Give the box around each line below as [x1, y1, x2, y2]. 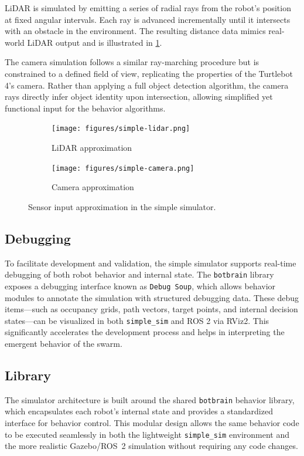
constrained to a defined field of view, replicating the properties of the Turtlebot [5, 67, 293, 79]
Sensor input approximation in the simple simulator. [28, 200, 216, 212]
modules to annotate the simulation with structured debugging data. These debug [5, 291, 299, 303]
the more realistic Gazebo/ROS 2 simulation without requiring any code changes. [5, 440, 298, 452]
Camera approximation [52, 181, 134, 193]
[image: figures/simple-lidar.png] [52, 124, 190, 133]
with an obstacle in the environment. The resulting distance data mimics [5, 25, 266, 37]
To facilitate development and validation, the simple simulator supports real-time [5, 256, 296, 269]
